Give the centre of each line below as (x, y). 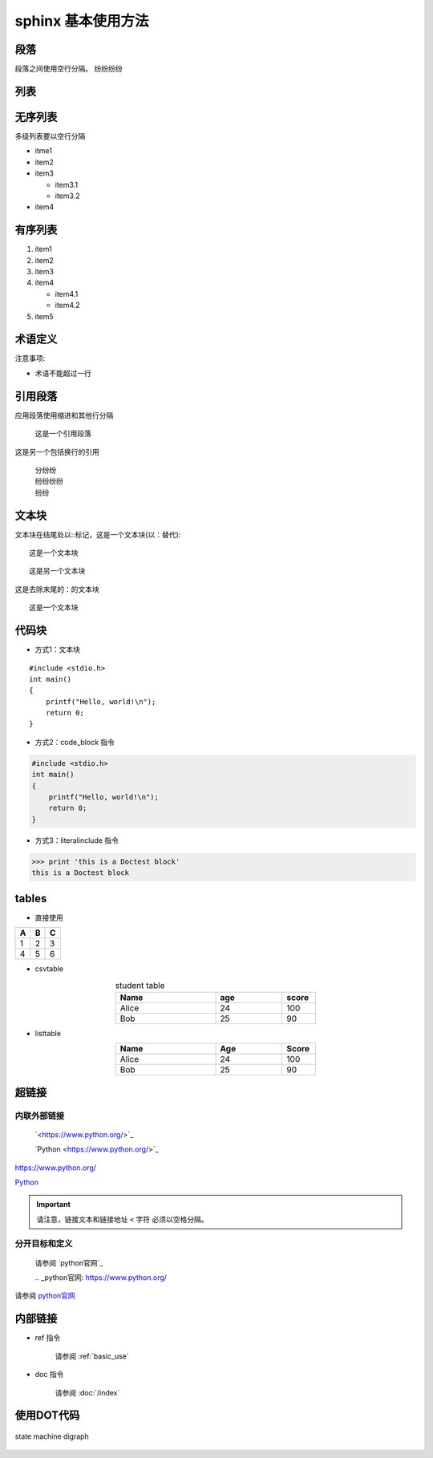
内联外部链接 (40, 1116)
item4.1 (67, 294)
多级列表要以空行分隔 (50, 136)
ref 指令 (48, 1338)
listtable (48, 1033)
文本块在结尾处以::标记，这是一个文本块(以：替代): (98, 534)
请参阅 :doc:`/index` (87, 1392)
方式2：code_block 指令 (75, 742)
